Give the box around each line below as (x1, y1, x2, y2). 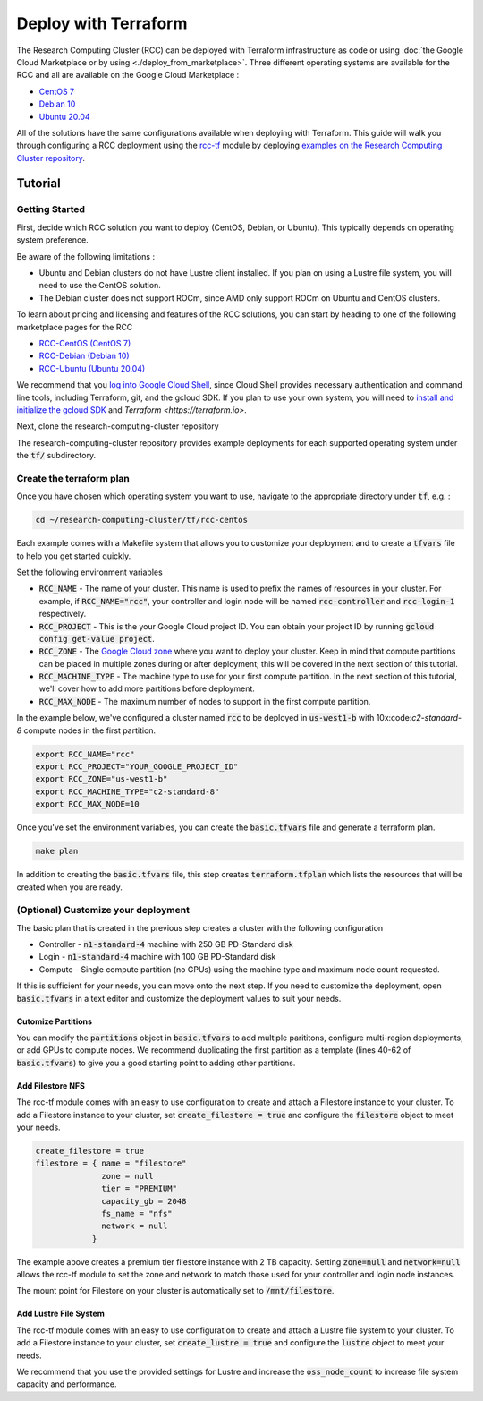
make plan (35, 846, 79, 857)
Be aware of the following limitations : (16, 251, 156, 261)
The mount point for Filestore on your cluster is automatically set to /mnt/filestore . (16, 1286, 335, 1296)
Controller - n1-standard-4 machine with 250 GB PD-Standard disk (38, 939, 294, 950)
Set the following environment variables (16, 567, 163, 577)
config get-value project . (38, 633, 156, 644)
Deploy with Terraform (16, 13, 188, 33)
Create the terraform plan (16, 472, 130, 484)
